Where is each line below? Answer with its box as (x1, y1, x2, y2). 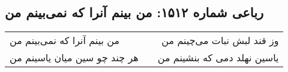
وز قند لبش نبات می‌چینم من (161, 33, 279, 48)
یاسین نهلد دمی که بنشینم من (157, 51, 279, 65)
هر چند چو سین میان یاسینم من (10, 51, 139, 65)
